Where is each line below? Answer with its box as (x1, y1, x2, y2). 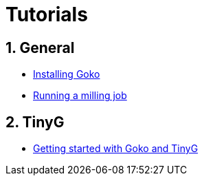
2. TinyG (5, 113, 65, 131)
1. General (5, 39, 75, 56)
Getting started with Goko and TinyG (33, 142, 199, 155)
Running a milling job (33, 89, 127, 102)
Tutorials (5, 3, 88, 26)
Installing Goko (33, 68, 100, 81)
